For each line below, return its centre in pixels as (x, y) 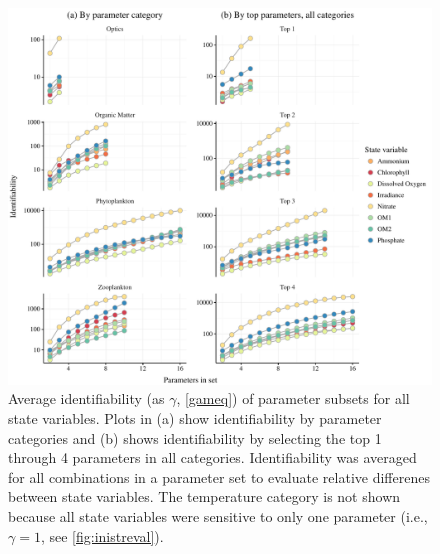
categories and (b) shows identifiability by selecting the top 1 (195, 437)
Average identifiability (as (86, 398)
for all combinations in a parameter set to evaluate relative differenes (219, 476)
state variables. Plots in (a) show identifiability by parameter (195, 417)
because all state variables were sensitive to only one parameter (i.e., (218, 515)
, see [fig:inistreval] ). (102, 535)
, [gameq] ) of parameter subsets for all (293, 398)
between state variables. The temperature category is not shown (204, 496)
